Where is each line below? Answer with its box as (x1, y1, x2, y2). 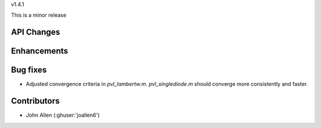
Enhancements (11, 46, 68, 56)
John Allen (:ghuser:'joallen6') (26, 111, 100, 119)
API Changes (11, 27, 61, 37)
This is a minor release (11, 12, 67, 19)
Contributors (11, 96, 60, 106)
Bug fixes (11, 65, 47, 75)
